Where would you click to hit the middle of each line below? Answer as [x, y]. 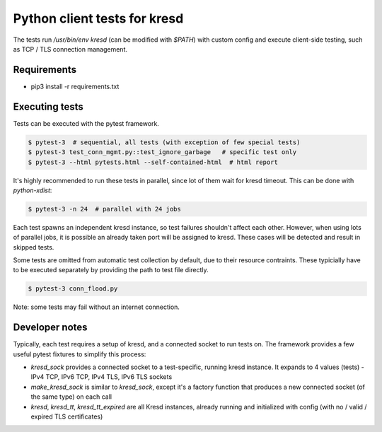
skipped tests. [34, 247]
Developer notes [50, 328]
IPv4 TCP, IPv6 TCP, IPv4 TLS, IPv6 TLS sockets [102, 377]
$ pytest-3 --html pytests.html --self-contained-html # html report [153, 162]
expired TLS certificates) [67, 416]
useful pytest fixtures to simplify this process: [80, 354]
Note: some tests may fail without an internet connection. [97, 307]
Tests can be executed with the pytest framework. [86, 123]
